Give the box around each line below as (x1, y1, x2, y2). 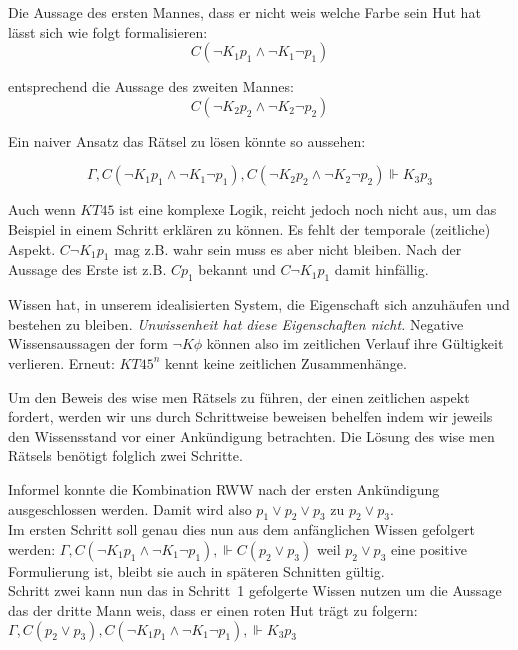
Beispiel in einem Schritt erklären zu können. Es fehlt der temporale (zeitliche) (8, 218, 491, 239)
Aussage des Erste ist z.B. (8, 259, 167, 280)
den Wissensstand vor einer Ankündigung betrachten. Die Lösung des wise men (8, 425, 495, 446)
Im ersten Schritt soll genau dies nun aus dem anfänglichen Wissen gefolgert (8, 519, 475, 540)
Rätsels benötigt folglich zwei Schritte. (8, 445, 243, 466)
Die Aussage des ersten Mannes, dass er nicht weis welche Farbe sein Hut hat (8, 2, 481, 22)
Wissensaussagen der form (8, 333, 168, 354)
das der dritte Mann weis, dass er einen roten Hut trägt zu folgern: (8, 600, 418, 621)
